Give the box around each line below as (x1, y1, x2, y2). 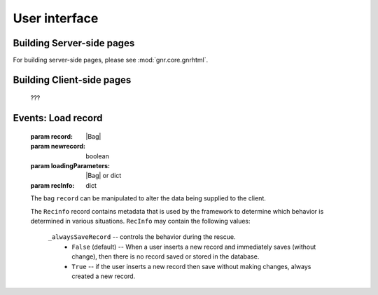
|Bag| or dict (85, 172, 122, 180)
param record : (30, 132, 73, 140)
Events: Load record (13, 112, 103, 124)
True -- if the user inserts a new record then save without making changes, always (71, 262, 311, 270)
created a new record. (71, 272, 136, 280)
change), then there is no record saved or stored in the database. (71, 252, 260, 261)
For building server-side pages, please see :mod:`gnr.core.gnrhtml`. (13, 56, 209, 64)
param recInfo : (30, 181, 75, 189)
